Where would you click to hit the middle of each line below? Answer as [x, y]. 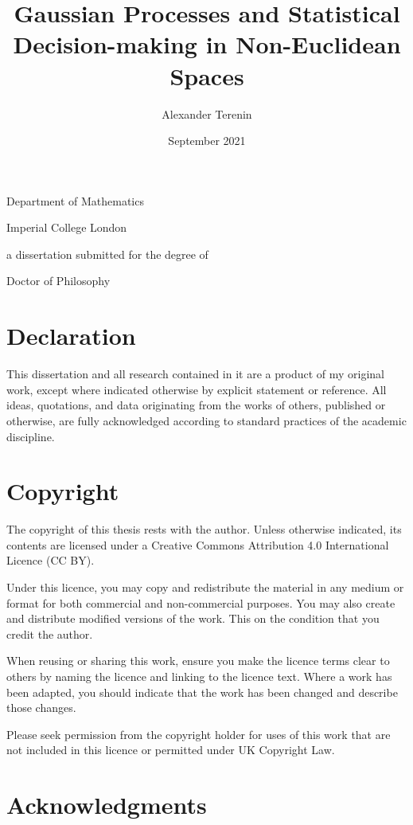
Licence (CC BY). [51, 560]
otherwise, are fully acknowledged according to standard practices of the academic [206, 420]
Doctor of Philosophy [58, 281]
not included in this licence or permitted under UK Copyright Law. [171, 750]
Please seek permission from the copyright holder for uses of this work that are [199, 734]
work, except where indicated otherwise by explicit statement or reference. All [197, 389]
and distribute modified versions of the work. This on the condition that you [193, 618]
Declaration [71, 336]
